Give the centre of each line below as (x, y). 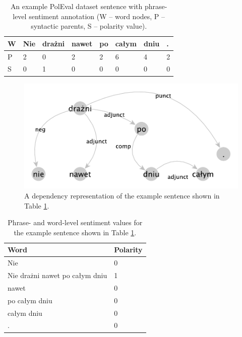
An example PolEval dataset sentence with (76, 6)
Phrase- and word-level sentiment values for (75, 222)
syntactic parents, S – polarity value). (89, 26)
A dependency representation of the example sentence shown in (122, 195)
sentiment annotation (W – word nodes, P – (97, 16)
